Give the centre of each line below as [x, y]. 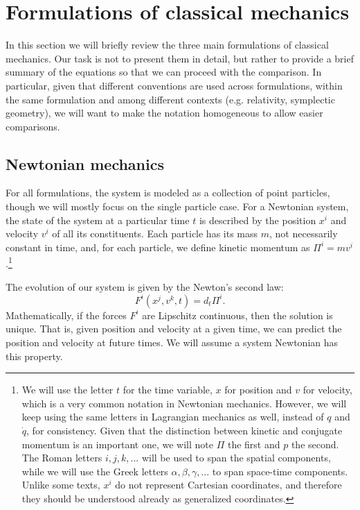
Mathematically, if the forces [66, 315]
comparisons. [33, 126]
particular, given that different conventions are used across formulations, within [174, 85]
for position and [258, 390]
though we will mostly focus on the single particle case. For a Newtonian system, [177, 206]
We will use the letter [67, 390]
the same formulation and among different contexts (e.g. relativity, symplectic [170, 99]
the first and [254, 444]
